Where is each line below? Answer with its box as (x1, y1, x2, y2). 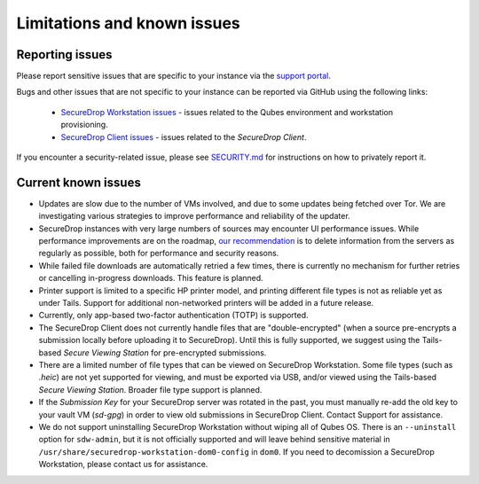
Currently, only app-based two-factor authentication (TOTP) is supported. (38, 310, 310, 321)
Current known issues (16, 175, 141, 190)
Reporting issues (16, 47, 113, 62)
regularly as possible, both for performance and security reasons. (38, 248, 279, 259)
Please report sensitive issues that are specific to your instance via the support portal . (16, 71, 332, 82)
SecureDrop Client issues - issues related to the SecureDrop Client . (60, 131, 307, 142)
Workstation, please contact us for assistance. (38, 459, 208, 470)
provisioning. (60, 120, 108, 130)
